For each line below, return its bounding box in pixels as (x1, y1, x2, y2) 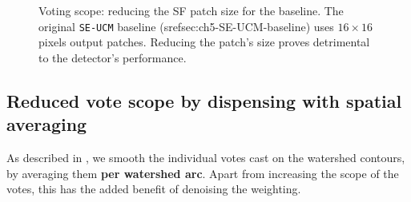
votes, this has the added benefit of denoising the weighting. (6, 180, 301, 197)
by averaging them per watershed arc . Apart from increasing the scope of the (6, 164, 399, 181)
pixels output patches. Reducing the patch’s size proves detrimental (38, 34, 370, 50)
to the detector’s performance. (38, 49, 187, 65)
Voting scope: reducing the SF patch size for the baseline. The (38, 2, 344, 18)
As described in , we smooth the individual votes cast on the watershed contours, (6, 149, 405, 166)
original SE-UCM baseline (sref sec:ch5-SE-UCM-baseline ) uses (38, 18, 334, 34)
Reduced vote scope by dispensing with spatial (6, 88, 402, 113)
